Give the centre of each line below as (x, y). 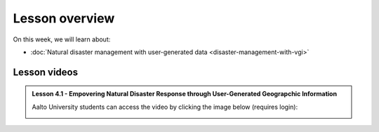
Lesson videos (46, 72)
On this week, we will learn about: (62, 39)
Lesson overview (64, 18)
